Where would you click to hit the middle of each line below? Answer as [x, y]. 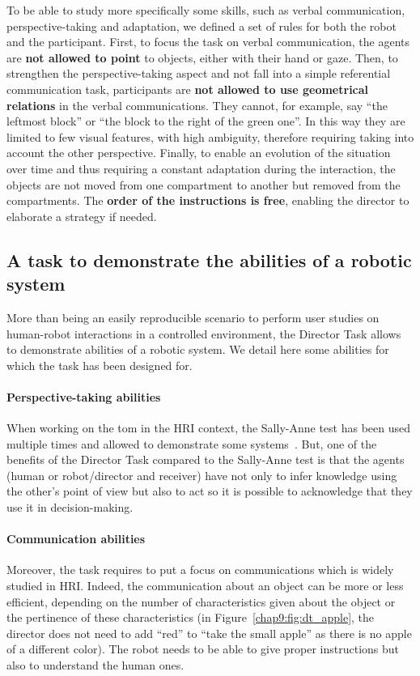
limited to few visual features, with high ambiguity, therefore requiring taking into [210, 136]
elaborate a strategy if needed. [82, 216]
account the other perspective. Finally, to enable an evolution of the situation [199, 153]
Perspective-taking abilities [84, 396]
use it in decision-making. [70, 507]
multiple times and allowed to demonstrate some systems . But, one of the [192, 443]
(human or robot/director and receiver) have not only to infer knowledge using [202, 475]
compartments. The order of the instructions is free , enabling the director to [208, 200]
